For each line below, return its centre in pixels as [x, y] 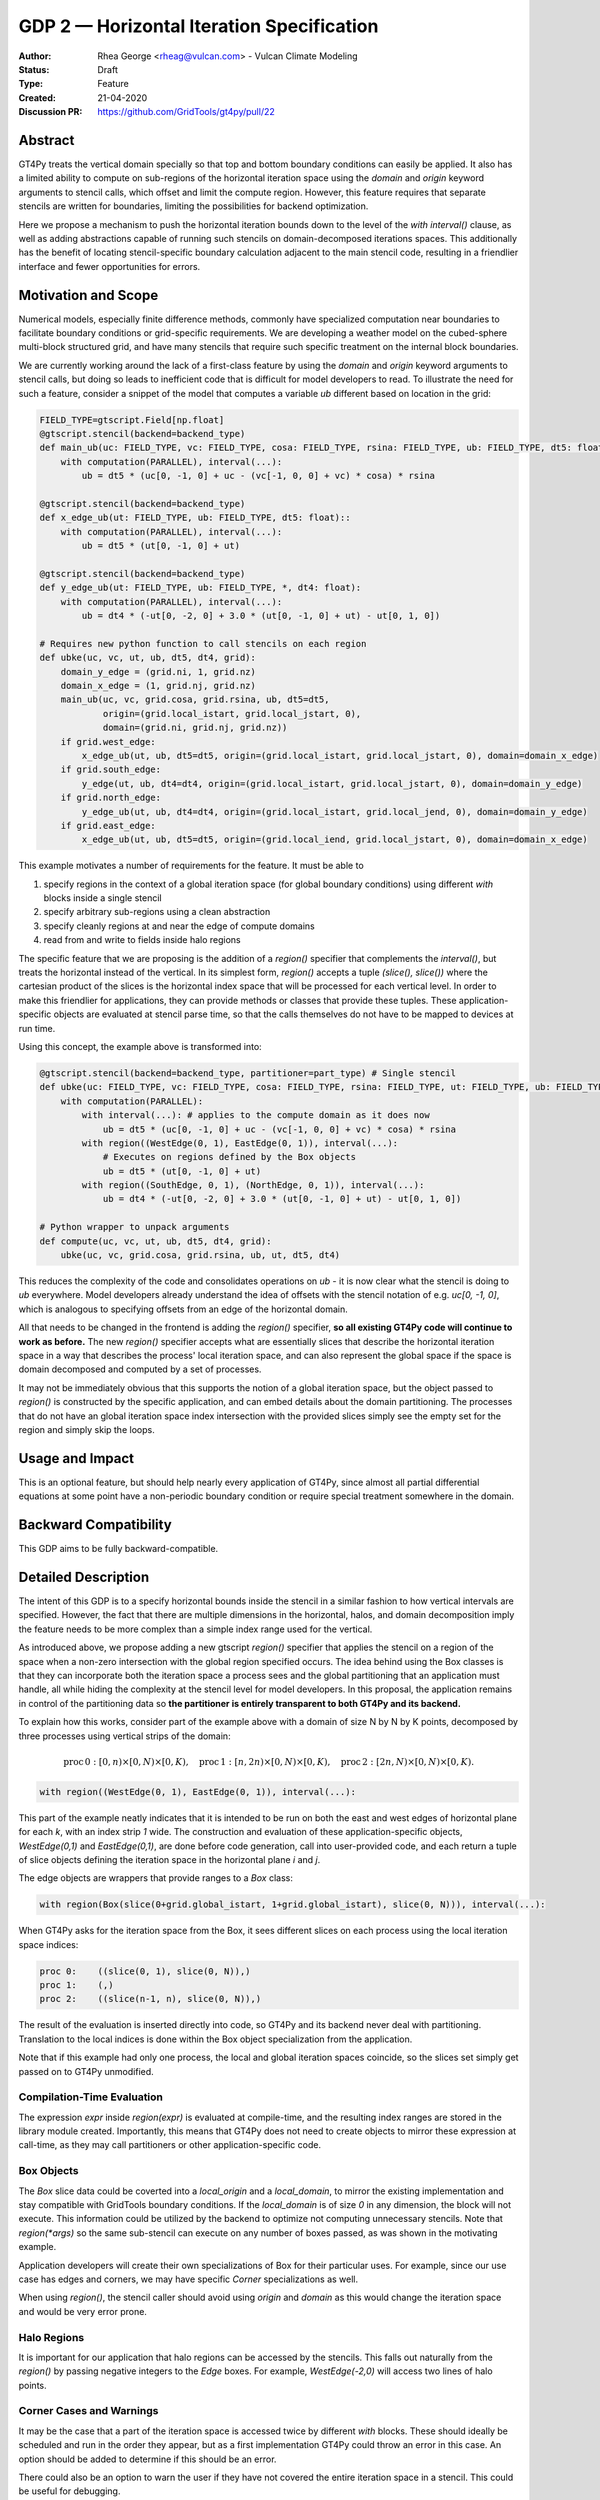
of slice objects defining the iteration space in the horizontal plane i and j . [169, 1859]
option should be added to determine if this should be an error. [147, 2459]
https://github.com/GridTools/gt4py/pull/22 [186, 112]
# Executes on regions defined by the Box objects [229, 1157]
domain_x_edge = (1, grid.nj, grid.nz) [158, 686]
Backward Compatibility [95, 1525]
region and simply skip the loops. [86, 1429]
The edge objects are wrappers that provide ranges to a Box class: [156, 1878]
